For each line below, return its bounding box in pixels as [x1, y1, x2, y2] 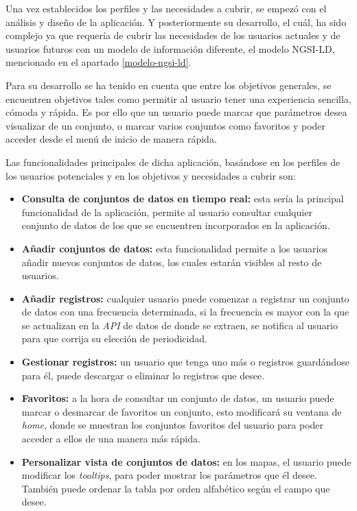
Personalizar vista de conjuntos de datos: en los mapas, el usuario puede [21, 454, 352, 468]
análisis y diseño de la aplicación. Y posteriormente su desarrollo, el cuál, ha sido [5, 14, 347, 29]
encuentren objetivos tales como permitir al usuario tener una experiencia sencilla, [5, 91, 352, 106]
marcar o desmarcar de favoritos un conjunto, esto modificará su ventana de [21, 404, 342, 418]
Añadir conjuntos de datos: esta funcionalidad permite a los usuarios [21, 241, 328, 255]
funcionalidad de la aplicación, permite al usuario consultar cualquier [21, 204, 312, 219]
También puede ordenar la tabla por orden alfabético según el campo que [21, 481, 330, 495]
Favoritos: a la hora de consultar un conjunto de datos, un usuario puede [21, 391, 334, 405]
